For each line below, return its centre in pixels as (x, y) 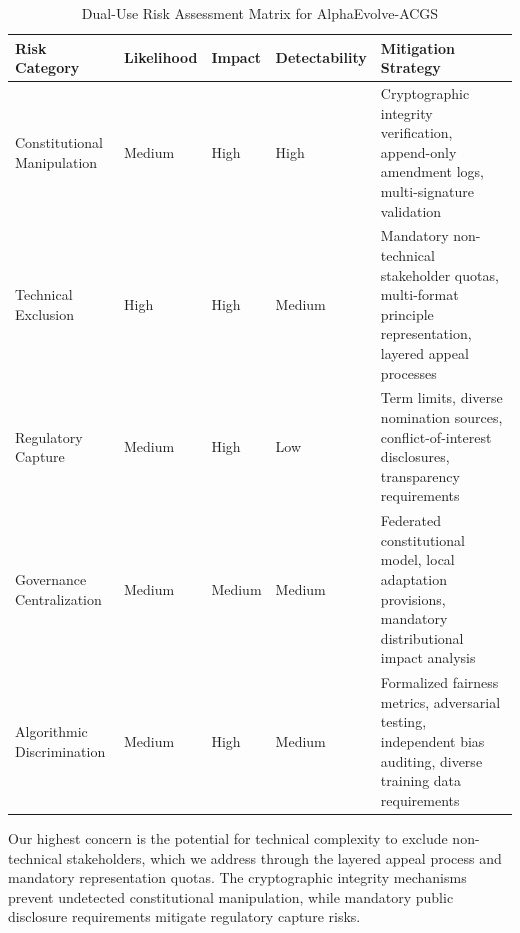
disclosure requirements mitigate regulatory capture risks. (184, 916)
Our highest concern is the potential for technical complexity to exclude (228, 837)
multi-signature (427, 191)
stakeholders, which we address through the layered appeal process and (284, 857)
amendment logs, (432, 171)
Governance (51, 579)
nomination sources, (441, 417)
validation (411, 210)
